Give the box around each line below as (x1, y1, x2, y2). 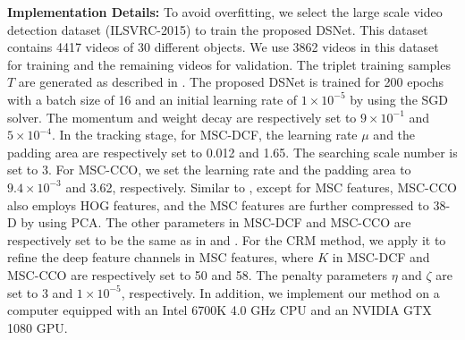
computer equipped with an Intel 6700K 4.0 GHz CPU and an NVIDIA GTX (7, 301, 432, 319)
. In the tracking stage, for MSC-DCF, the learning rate (51, 125, 358, 144)
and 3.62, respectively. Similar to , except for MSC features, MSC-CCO (65, 177, 457, 196)
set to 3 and (7, 283, 73, 302)
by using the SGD (350, 89, 448, 108)
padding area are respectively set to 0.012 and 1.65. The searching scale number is (7, 142, 458, 161)
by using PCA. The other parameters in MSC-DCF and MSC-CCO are (21, 213, 411, 232)
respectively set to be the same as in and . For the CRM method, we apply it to (7, 230, 446, 249)
